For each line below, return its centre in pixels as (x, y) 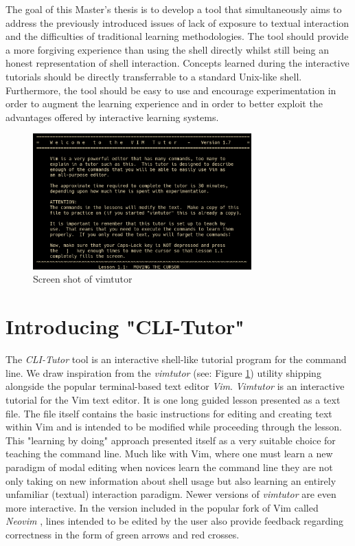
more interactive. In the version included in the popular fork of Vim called (162, 507)
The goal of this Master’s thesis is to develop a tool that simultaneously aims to (174, 9)
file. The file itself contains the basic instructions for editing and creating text (169, 413)
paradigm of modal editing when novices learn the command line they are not (169, 467)
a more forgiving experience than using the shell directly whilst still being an (168, 49)
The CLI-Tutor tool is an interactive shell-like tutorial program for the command (176, 359)
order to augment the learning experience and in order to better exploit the (164, 103)
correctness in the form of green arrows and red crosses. (123, 534)
